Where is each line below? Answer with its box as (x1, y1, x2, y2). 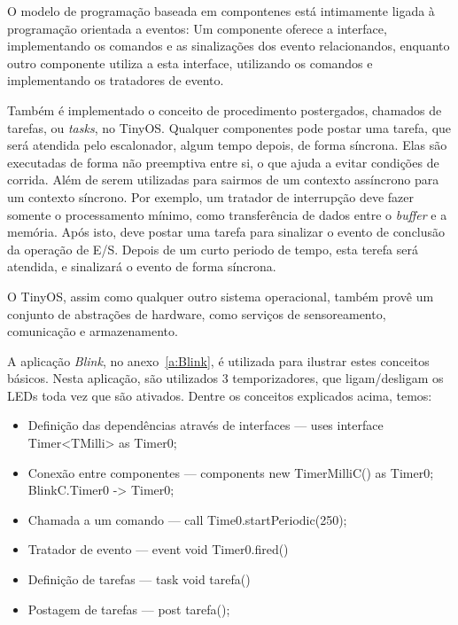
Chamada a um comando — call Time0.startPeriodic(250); (27, 510, 347, 528)
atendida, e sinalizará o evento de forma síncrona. (7, 257, 276, 276)
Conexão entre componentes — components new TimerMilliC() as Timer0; (27, 463, 434, 481)
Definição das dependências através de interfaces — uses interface (27, 416, 384, 434)
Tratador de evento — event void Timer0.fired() (27, 540, 289, 559)
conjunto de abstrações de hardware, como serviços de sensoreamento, (7, 304, 386, 323)
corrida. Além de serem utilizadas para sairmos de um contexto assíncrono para (7, 170, 439, 189)
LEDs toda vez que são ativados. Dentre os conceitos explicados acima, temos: (7, 386, 432, 404)
